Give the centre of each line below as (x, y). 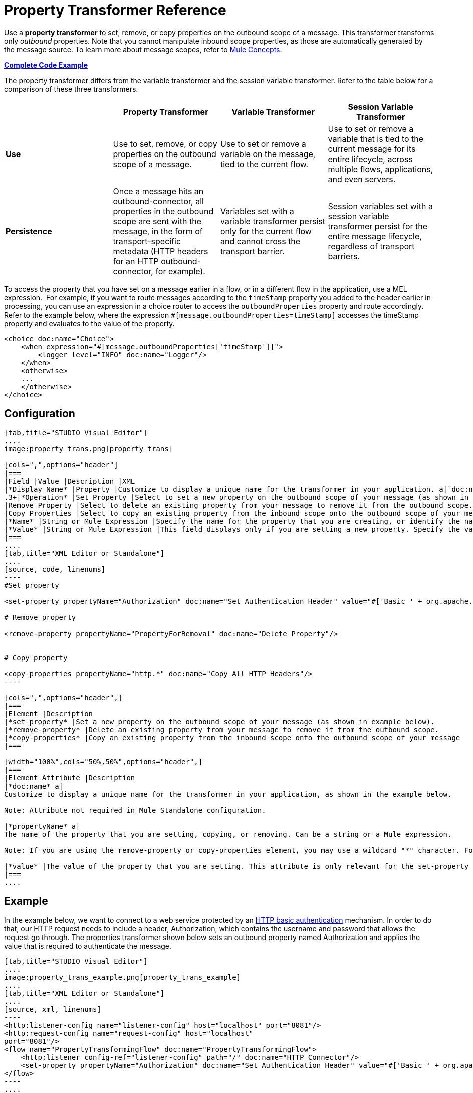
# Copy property (36, 657)
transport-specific (147, 241)
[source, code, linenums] (55, 569)
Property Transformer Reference (115, 10)
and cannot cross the (261, 241)
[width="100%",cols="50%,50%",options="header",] (103, 762)
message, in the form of (158, 231)
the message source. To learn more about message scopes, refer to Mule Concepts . (143, 49)
